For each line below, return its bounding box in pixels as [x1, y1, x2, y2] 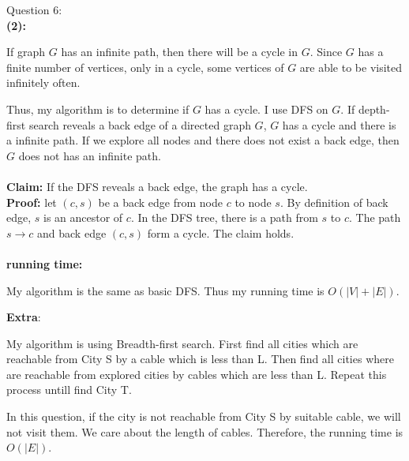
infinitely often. [6, 74, 81, 91]
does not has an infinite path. [18, 147, 161, 163]
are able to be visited [299, 58, 403, 75]
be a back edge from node [98, 193, 223, 210]
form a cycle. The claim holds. [147, 224, 295, 241]
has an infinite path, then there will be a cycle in [61, 43, 298, 60]
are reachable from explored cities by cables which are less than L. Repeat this [6, 365, 387, 382]
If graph [6, 43, 46, 60]
